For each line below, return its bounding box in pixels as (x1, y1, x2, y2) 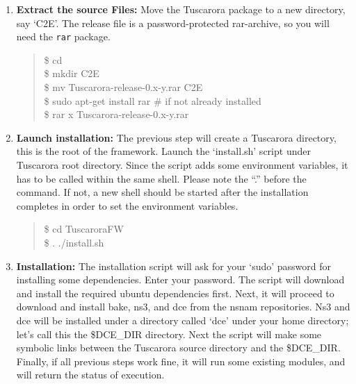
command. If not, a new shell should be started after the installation (16, 185, 309, 199)
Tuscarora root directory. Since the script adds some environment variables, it (16, 158, 348, 172)
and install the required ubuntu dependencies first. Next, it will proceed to (16, 285, 334, 300)
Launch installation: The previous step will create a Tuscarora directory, (16, 130, 337, 144)
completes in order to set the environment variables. (16, 198, 238, 212)
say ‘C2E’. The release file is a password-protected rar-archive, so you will (16, 15, 330, 30)
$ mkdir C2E (44, 66, 99, 81)
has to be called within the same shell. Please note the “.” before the (16, 171, 307, 185)
